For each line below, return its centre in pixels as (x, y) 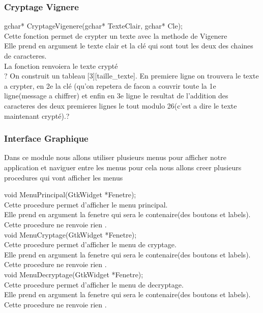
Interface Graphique (46, 138)
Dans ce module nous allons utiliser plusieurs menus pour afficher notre (115, 157)
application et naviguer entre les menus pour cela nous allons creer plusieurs (123, 167)
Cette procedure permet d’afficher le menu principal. (86, 204)
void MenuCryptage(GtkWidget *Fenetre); (70, 234)
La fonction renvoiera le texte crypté (61, 66)
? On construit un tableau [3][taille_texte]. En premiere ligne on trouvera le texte (131, 76)
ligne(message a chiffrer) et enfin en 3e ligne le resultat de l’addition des (116, 96)
